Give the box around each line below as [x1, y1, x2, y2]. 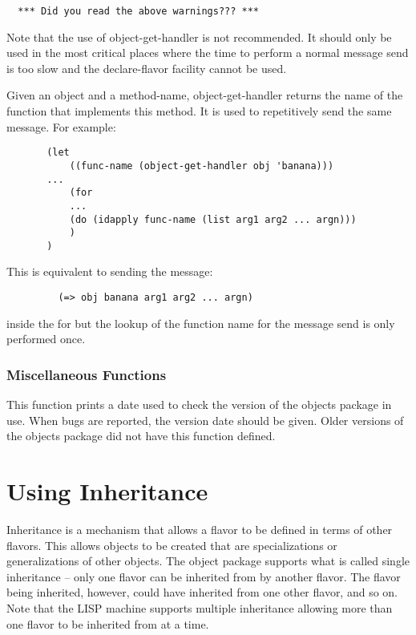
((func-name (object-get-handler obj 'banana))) [69, 160, 334, 172]
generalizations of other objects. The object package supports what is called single [6, 552, 410, 569]
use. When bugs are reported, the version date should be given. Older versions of [6, 411, 404, 428]
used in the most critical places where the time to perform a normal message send [6, 44, 409, 61]
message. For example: [6, 118, 116, 135]
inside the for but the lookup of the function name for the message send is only [6, 314, 395, 331]
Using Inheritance [6, 475, 208, 508]
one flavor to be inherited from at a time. [6, 615, 209, 632]
